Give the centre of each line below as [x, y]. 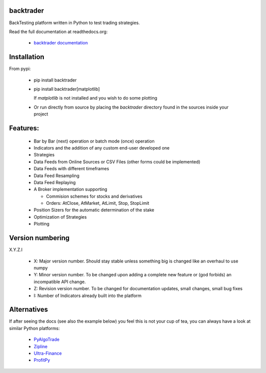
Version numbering [39, 238]
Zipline [41, 346]
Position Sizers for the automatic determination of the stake [94, 210]
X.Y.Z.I [16, 250]
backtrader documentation [61, 43]
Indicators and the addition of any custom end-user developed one [102, 148]
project [41, 114]
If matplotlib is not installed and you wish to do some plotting [96, 98]
